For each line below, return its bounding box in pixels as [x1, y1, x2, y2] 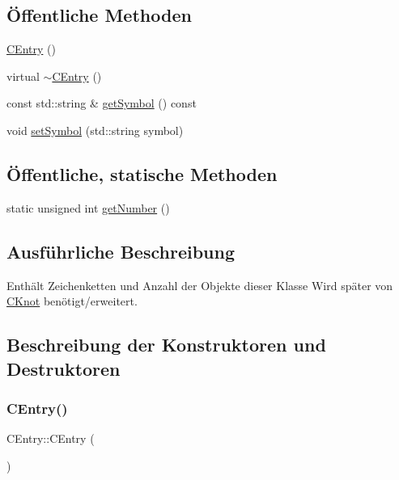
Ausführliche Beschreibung [6, 238, 235, 263]
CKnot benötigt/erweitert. [6, 293, 138, 309]
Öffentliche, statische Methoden [6, 161, 278, 186]
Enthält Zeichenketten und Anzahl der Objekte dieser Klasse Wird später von [6, 276, 393, 293]
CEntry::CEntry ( [6, 430, 95, 447]
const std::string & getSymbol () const [6, 95, 197, 112]
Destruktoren [6, 356, 121, 381]
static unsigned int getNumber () [6, 199, 170, 216]
